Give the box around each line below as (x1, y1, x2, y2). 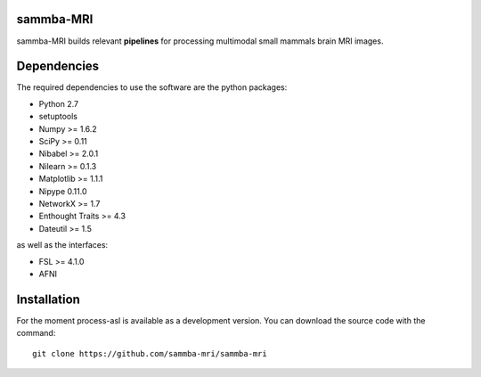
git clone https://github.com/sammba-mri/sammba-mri (32, 348, 267, 358)
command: (16, 328, 56, 339)
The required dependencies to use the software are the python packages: (16, 82, 288, 93)
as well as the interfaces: (16, 240, 109, 250)
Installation (16, 291, 80, 307)
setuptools (38, 111, 77, 122)
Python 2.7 (38, 98, 79, 109)
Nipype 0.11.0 (38, 185, 87, 196)
